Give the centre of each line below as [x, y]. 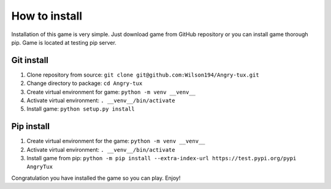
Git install [30, 60]
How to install [47, 16]
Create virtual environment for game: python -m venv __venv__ [111, 92]
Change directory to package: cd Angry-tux [85, 83]
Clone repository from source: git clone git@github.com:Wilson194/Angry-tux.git [143, 75]
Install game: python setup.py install [81, 109]
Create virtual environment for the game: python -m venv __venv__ [116, 141]
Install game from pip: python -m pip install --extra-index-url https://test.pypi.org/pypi [162, 158]
